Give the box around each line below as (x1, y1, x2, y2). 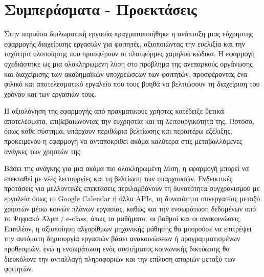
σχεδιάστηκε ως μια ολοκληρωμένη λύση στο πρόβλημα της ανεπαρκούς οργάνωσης (4, 58, 253, 69)
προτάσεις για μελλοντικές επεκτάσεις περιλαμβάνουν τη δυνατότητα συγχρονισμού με (4, 183, 260, 194)
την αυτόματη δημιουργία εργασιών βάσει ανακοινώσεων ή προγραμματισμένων (4, 233, 240, 244)
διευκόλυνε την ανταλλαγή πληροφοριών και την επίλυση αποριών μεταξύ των (4, 253, 236, 264)
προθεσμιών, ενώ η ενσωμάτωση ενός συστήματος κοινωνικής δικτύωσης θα (4, 243, 230, 253)
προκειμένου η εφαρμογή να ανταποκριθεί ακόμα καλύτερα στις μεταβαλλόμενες (4, 136, 243, 146)
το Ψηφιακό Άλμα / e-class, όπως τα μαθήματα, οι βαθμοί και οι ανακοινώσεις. (4, 213, 241, 224)
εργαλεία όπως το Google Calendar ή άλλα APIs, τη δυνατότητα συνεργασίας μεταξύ (4, 193, 260, 204)
